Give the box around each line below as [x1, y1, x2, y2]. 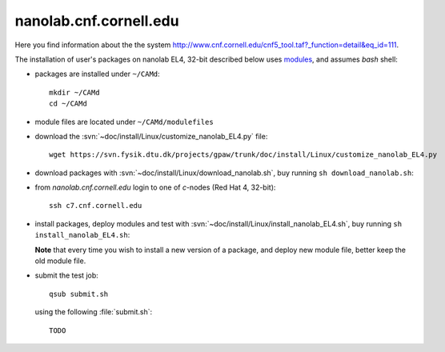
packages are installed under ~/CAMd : [34, 69, 160, 79]
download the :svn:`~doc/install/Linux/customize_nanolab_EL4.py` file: [34, 131, 268, 141]
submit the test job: [34, 270, 99, 280]
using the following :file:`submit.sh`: [34, 307, 152, 317]
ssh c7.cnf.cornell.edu [49, 201, 142, 210]
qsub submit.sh [49, 289, 109, 298]
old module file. [34, 256, 86, 266]
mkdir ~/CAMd [49, 88, 100, 97]
